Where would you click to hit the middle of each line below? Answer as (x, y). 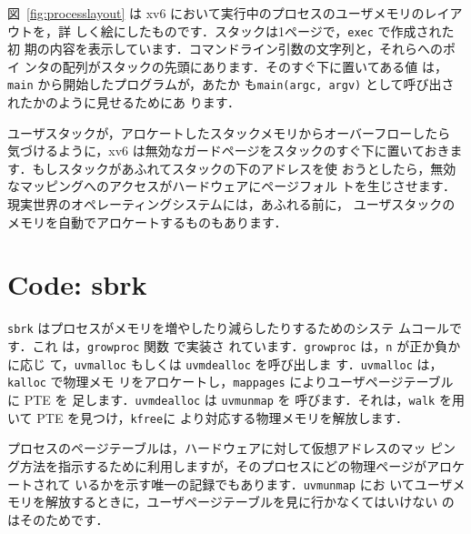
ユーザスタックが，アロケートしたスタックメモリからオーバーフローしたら (229, 132)
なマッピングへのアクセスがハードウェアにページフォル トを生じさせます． (232, 186)
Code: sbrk (77, 284)
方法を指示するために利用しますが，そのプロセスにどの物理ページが (223, 465)
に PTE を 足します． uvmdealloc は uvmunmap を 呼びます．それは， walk (221, 399)
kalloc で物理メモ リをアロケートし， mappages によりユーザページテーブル (230, 382)
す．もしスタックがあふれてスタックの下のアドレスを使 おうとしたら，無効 (232, 168)
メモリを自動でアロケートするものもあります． (147, 222)
